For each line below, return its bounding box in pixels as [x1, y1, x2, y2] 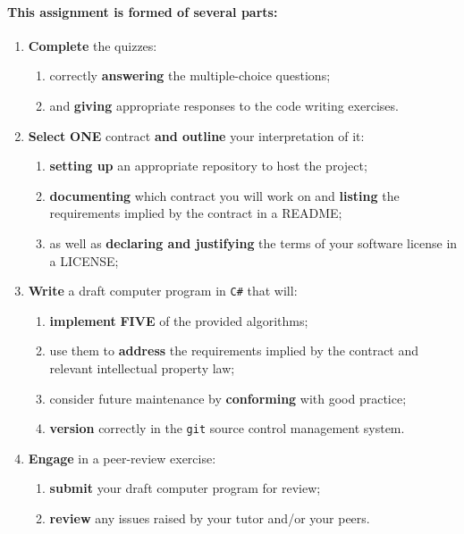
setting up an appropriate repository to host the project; [49, 156, 367, 175]
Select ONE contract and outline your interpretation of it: [28, 126, 365, 145]
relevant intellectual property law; [49, 358, 235, 377]
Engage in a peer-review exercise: [28, 448, 216, 467]
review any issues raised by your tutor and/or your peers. [49, 509, 370, 528]
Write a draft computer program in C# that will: [28, 281, 298, 300]
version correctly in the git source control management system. [49, 419, 405, 438]
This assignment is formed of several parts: [7, 2, 278, 21]
